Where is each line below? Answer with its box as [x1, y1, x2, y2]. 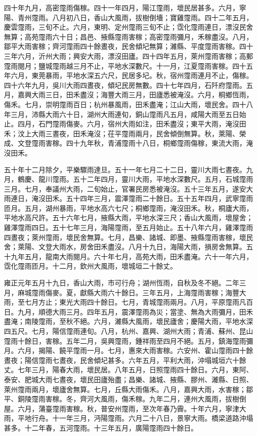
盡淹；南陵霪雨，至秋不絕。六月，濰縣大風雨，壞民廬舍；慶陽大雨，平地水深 [4, 316, 253, 326]
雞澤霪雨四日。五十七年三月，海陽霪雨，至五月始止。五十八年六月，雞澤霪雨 [4, 222, 253, 233]
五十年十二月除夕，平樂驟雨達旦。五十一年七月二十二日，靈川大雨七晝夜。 [4, 164, 246, 174]
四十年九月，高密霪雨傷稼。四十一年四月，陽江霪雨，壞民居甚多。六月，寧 [4, 2, 246, 12]
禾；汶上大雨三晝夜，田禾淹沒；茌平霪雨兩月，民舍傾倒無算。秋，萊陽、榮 [4, 128, 246, 138]
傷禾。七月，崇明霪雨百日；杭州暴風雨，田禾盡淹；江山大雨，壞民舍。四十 [4, 99, 246, 109]
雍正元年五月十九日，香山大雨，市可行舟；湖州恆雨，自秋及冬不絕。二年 [4, 277, 239, 288]
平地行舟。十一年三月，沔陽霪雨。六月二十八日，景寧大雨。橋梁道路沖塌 [17, 413, 253, 423]
